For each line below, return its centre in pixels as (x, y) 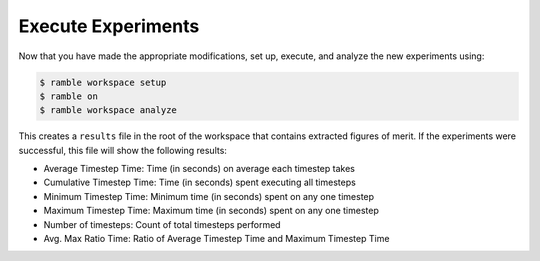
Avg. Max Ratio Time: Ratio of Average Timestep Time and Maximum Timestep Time (216, 239)
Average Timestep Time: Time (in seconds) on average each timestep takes (199, 169)
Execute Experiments (109, 26)
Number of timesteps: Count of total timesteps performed (162, 224)
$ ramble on (69, 96)
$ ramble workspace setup (103, 82)
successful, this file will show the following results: (122, 150)
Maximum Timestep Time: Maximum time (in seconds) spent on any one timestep (211, 211)
